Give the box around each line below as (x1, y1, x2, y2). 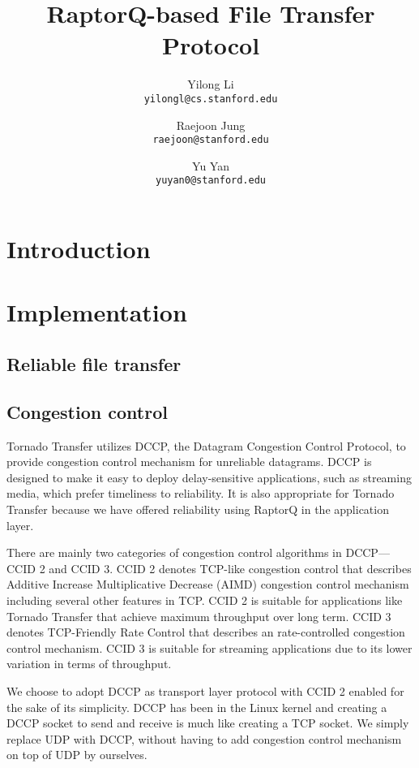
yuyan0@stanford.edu (155, 175, 267, 187)
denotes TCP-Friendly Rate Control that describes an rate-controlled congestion (6, 623, 405, 641)
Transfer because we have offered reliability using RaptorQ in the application (6, 500, 389, 517)
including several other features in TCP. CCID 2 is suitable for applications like (6, 591, 403, 608)
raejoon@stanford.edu (152, 134, 269, 146)
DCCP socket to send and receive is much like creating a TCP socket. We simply (6, 714, 409, 731)
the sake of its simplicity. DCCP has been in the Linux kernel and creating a (6, 698, 387, 715)
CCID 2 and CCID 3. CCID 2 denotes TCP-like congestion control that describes (6, 559, 412, 576)
